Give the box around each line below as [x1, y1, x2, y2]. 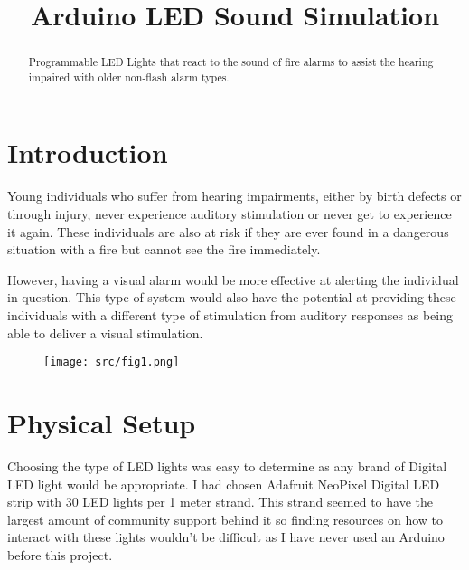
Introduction [7, 134, 168, 171]
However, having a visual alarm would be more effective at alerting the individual [7, 270, 459, 289]
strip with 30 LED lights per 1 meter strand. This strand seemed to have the [7, 492, 433, 511]
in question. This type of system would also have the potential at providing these [7, 288, 456, 307]
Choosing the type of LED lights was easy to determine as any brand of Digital [7, 456, 447, 475]
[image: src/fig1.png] [43, 356, 180, 369]
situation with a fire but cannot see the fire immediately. [7, 240, 321, 259]
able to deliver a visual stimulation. [7, 323, 203, 342]
